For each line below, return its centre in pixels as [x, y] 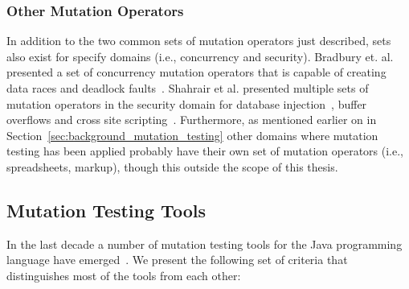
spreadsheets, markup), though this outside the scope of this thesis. [172, 166]
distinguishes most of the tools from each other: [124, 275]
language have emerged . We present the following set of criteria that [177, 260]
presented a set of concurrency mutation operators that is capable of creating [196, 72]
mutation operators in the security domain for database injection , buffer [187, 103]
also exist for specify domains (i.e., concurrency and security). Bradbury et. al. [200, 56]
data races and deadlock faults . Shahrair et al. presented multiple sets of [188, 88]
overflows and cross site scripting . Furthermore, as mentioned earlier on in [192, 120]
